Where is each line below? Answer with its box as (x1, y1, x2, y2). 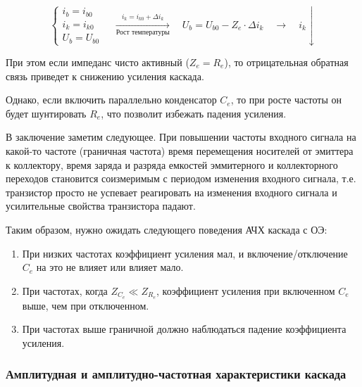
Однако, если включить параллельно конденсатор (6, 92, 217, 107)
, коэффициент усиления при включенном (156, 283, 335, 298)
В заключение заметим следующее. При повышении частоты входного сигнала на (6, 129, 356, 144)
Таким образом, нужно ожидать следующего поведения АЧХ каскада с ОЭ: (6, 222, 327, 236)
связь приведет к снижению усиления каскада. (6, 68, 204, 83)
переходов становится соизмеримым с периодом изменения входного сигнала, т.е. (6, 171, 356, 186)
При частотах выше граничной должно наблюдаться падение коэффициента (22, 322, 347, 336)
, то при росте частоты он (230, 92, 342, 107)
